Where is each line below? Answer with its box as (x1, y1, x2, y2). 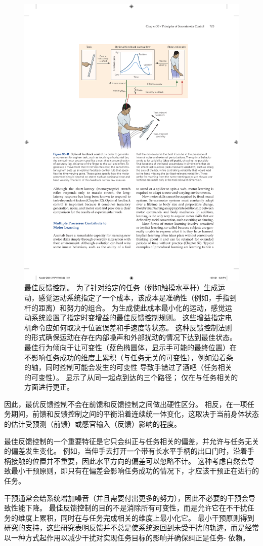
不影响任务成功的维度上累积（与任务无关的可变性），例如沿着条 (24, 352, 233, 362)
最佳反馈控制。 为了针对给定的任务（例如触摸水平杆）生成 (24, 282, 218, 293)
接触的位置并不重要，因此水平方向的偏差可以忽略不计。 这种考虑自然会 (11, 455, 247, 466)
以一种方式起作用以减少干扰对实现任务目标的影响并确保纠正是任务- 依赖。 (4, 532, 250, 542)
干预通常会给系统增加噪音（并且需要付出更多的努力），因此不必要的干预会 (4, 492, 248, 503)
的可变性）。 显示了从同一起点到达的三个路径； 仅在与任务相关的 (24, 371, 238, 382)
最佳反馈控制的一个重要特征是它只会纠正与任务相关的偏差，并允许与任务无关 (4, 435, 259, 446)
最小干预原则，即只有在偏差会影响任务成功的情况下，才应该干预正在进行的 (11, 465, 259, 476)
